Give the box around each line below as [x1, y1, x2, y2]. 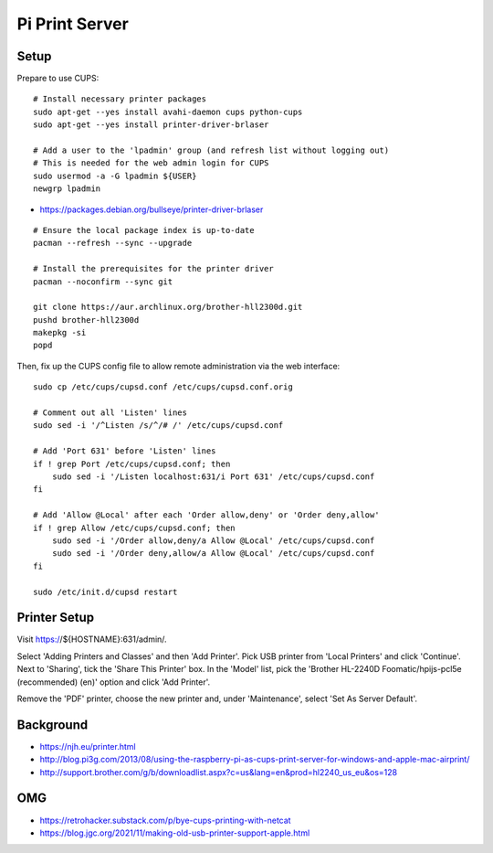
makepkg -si [33, 327, 87, 338]
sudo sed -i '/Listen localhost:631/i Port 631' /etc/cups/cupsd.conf [51, 472, 375, 482]
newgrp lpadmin [33, 184, 101, 194]
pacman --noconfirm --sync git [33, 276, 173, 287]
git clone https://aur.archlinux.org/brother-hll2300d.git [33, 302, 303, 313]
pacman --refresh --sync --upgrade [33, 238, 193, 249]
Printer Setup [16, 610, 95, 625]
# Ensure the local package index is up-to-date [33, 225, 255, 235]
